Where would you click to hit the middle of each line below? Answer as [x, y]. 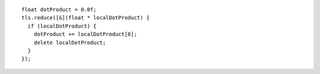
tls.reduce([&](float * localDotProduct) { [86, 18]
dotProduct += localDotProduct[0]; [85, 34]
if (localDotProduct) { [62, 26]
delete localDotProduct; [70, 42]
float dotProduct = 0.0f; [59, 10]
